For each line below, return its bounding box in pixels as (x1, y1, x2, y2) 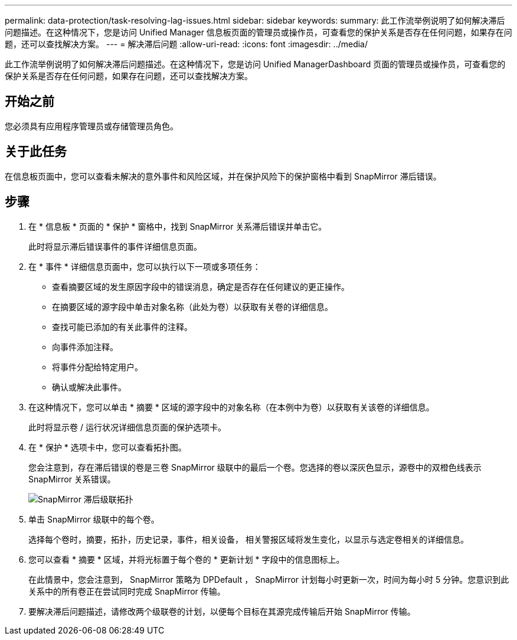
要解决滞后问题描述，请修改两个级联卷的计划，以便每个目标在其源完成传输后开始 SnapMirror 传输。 (28, 606, 415, 616)
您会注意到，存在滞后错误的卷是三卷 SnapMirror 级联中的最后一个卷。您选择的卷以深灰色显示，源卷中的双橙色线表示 (28, 462, 482, 472)
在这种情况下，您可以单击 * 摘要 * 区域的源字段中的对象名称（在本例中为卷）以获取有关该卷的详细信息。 (28, 401, 434, 412)
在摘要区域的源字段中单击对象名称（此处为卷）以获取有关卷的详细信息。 (52, 301, 333, 312)
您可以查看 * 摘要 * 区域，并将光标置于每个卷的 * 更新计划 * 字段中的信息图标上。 (28, 554, 345, 564)
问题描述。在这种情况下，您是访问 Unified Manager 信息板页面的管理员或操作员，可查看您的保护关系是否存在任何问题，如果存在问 (5, 27, 512, 37)
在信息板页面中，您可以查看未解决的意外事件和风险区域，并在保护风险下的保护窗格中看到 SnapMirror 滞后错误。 (5, 171, 441, 181)
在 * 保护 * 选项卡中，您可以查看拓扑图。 (28, 442, 186, 452)
